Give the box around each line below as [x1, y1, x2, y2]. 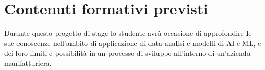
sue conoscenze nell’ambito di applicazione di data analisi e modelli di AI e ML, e [4, 37, 261, 48]
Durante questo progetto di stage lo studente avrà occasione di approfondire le [4, 28, 252, 38]
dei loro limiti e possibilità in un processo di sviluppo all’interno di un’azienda [4, 48, 251, 58]
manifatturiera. [4, 57, 52, 68]
